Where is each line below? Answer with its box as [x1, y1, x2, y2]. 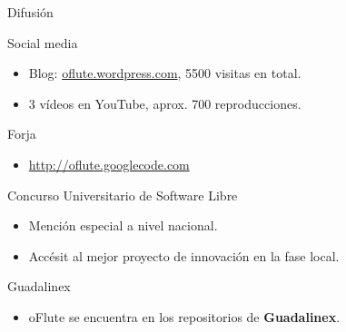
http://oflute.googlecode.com [28, 154, 190, 173]
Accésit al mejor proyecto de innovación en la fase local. [28, 246, 340, 265]
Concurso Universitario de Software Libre [7, 185, 238, 204]
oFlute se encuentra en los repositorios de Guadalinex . [28, 307, 341, 326]
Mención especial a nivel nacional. [28, 216, 218, 235]
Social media [7, 33, 78, 52]
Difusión [7, 3, 54, 21]
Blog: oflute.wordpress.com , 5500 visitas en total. [28, 63, 302, 83]
